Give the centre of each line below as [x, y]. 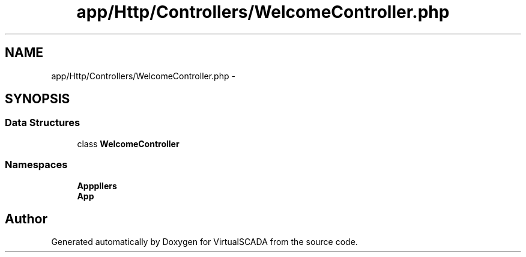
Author [26, 219]
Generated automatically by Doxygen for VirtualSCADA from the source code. [204, 242]
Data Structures [43, 123]
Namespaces [36, 165]
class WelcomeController [128, 144]
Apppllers [97, 186]
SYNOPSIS [38, 99]
